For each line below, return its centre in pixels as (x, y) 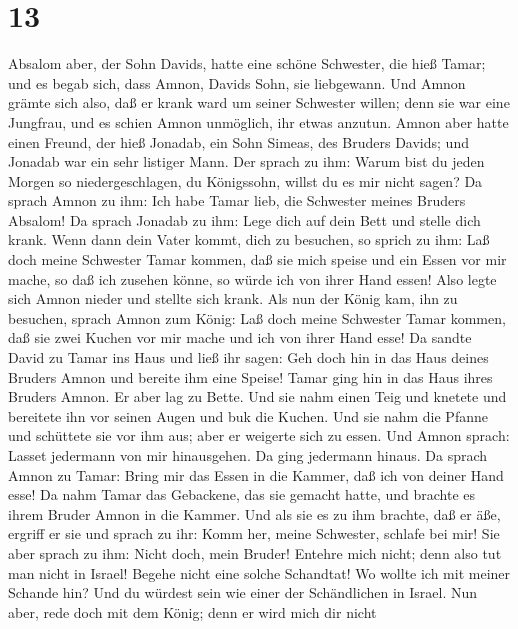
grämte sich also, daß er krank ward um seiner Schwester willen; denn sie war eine (259, 102)
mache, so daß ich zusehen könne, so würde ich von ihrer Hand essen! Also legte (252, 278)
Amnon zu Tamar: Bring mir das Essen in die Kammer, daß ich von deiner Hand (256, 474)
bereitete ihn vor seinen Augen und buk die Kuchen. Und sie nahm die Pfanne (248, 415)
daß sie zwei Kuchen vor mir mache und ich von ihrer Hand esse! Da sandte (240, 337)
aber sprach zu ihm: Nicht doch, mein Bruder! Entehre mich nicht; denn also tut (255, 552)
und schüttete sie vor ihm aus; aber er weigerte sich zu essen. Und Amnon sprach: (259, 435)
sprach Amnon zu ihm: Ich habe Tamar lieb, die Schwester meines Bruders (237, 200)
